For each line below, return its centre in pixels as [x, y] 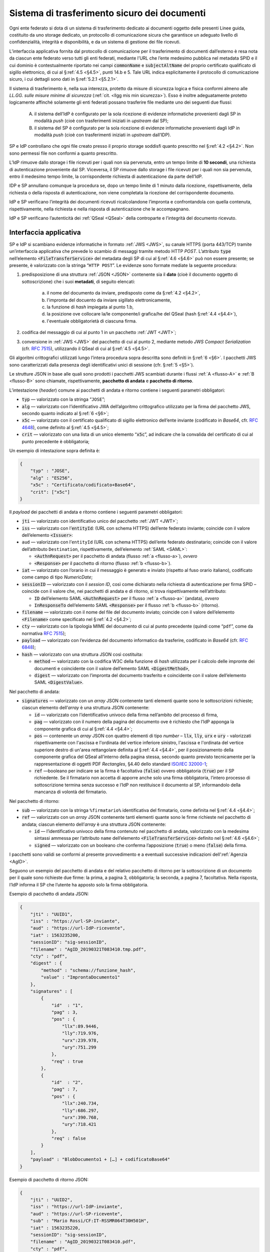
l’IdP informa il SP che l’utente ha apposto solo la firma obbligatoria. [79, 884]
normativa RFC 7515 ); [44, 633]
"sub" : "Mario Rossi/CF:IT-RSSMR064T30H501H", [90, 1221]
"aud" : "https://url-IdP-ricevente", [78, 928]
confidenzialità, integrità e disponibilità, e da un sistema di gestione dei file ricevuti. [95, 42]
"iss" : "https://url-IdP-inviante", [76, 1207]
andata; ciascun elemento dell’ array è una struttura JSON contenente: [94, 824]
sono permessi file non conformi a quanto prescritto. [63, 153]
